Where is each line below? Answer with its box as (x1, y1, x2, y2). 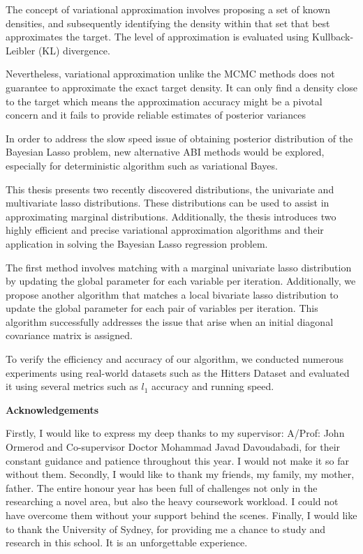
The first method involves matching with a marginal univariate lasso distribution (6, 260, 352, 274)
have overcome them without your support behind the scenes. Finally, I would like (6, 508, 357, 522)
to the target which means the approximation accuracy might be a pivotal (6, 93, 323, 108)
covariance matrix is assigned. (6, 328, 133, 343)
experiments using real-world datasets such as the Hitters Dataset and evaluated (6, 365, 350, 380)
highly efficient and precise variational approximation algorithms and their (6, 223, 324, 237)
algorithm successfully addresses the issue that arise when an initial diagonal (6, 314, 334, 329)
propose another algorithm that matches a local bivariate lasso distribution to (6, 287, 339, 301)
